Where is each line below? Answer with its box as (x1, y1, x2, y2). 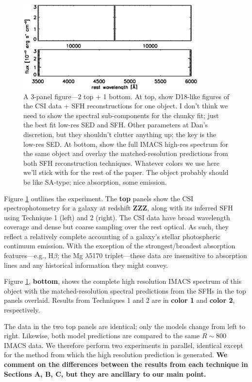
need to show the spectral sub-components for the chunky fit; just (23, 110, 219, 120)
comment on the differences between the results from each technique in (4, 359, 248, 369)
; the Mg (57, 250, 83, 260)
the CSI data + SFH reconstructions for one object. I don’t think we (23, 101, 228, 111)
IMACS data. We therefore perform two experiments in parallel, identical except (4, 340, 243, 350)
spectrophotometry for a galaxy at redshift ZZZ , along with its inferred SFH (4, 203, 233, 213)
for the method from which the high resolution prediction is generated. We (4, 349, 228, 360)
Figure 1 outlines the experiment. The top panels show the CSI (4, 193, 194, 203)
